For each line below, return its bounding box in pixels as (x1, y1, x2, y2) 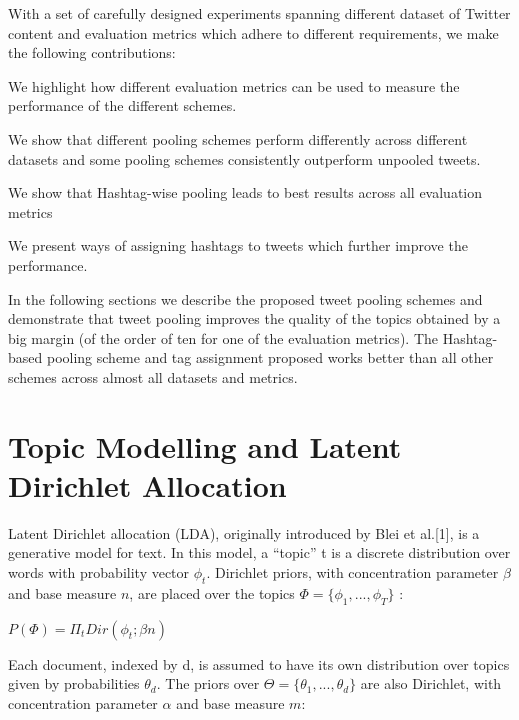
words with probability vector (8, 562, 190, 582)
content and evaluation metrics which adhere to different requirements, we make (8, 22, 499, 43)
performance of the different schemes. (8, 95, 237, 116)
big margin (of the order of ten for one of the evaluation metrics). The (8, 327, 438, 348)
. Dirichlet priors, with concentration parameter (206, 562, 499, 582)
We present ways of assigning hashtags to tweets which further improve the (8, 235, 468, 256)
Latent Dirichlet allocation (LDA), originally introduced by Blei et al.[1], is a (8, 522, 480, 543)
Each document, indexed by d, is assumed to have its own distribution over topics (8, 653, 510, 674)
